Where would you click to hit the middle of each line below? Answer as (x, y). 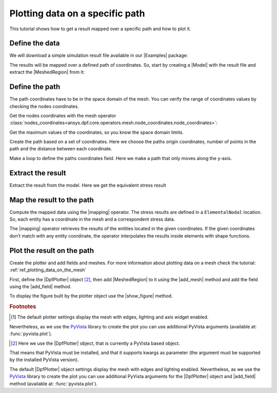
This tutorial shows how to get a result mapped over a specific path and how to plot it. (100, 29)
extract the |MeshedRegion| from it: (47, 72)
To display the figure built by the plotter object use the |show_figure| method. (91, 296)
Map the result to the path (52, 200)
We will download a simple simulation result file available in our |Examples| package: (99, 55)
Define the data (35, 43)
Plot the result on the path (52, 251)
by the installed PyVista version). (44, 360)
